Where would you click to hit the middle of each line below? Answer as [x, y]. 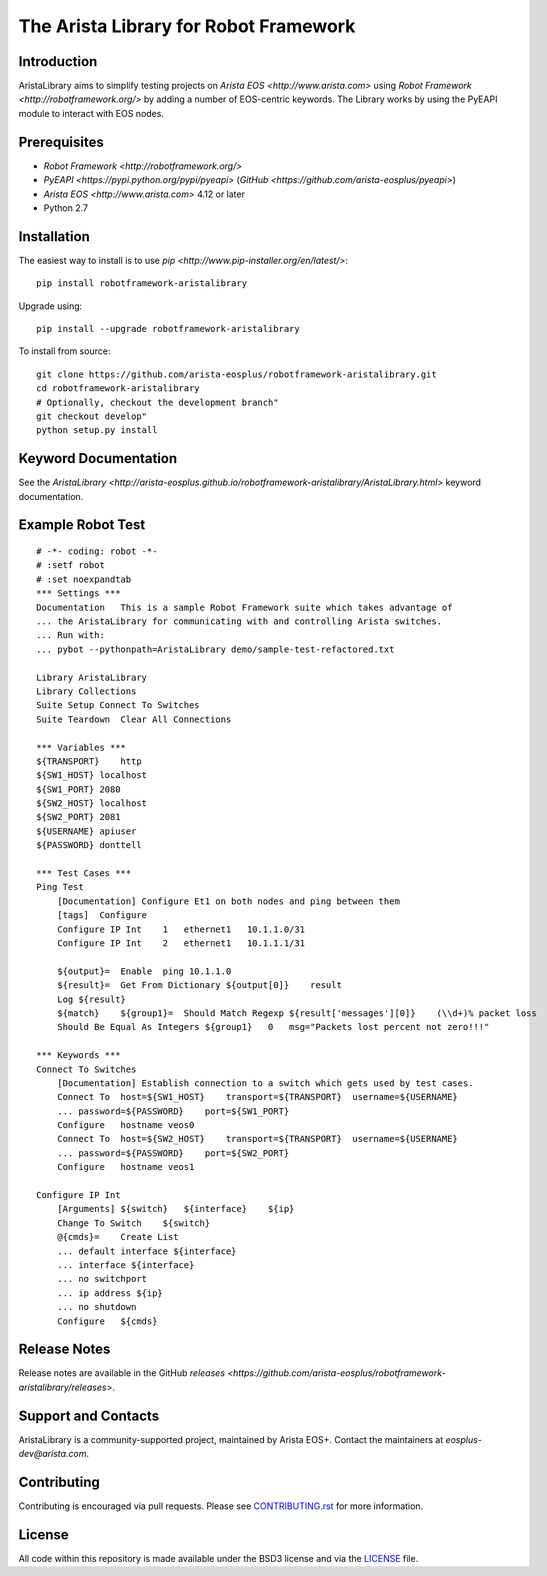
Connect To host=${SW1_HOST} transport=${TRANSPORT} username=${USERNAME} [257, 1097]
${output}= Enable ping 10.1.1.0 [144, 971]
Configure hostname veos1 [125, 1167]
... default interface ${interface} [146, 1251]
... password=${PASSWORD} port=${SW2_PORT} [173, 1153]
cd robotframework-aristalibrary [118, 388]
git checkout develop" [92, 416]
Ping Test [60, 887]
